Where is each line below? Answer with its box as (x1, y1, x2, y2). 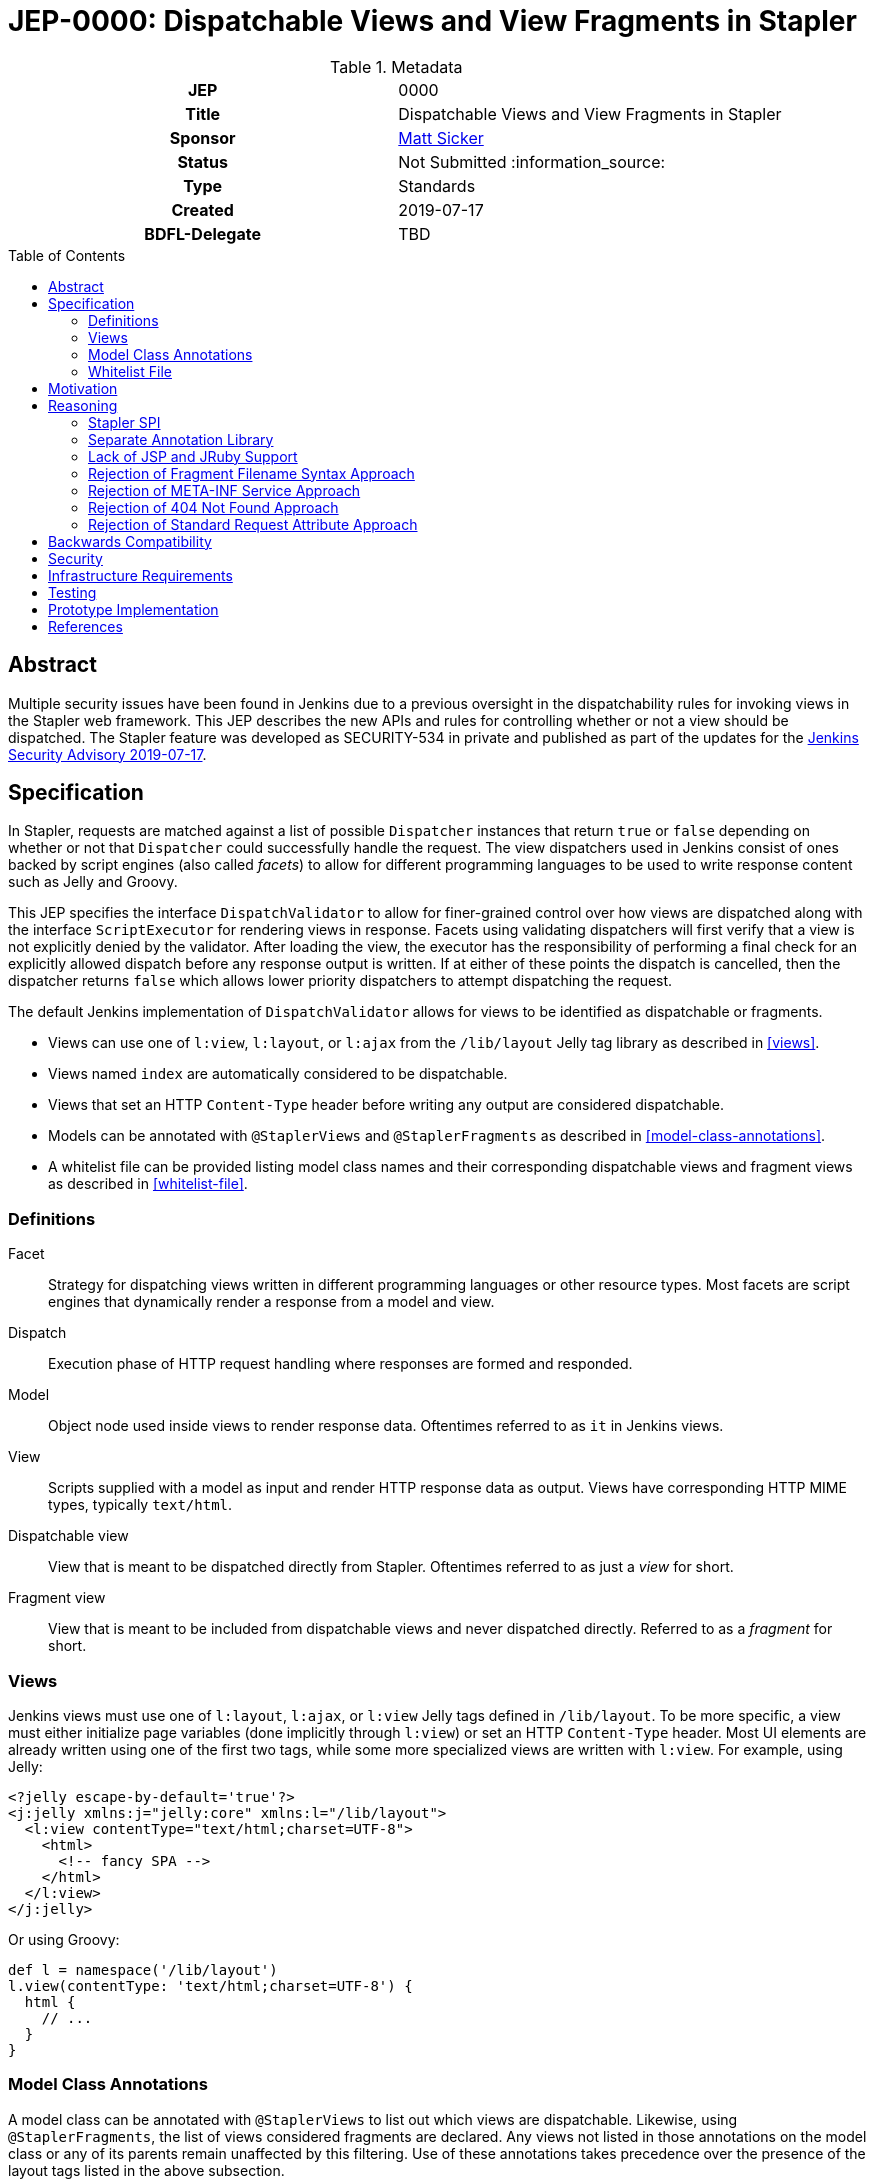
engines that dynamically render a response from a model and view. (48, 1293, 495, 1311)
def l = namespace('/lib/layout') (8, 1961, 278, 1978)
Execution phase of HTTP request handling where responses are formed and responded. (48, 1355, 633, 1373)
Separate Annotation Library (88, 430, 274, 448)
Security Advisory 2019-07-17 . (8, 745, 207, 763)
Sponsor (169, 127, 236, 148)
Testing (48, 583, 97, 601)
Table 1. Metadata (330, 56, 463, 77)
